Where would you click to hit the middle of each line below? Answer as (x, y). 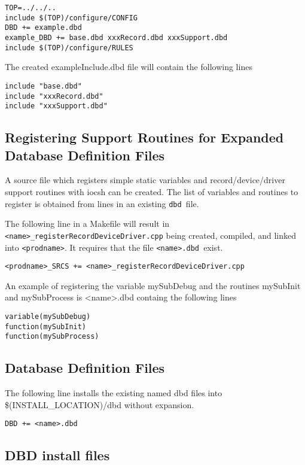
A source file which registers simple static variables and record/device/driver (145, 180)
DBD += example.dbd (43, 28)
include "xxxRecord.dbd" (54, 96)
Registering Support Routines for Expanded (144, 137)
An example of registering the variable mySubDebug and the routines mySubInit (153, 285)
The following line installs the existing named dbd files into (114, 393)
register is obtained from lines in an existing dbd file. (102, 203)
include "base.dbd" (43, 86)
